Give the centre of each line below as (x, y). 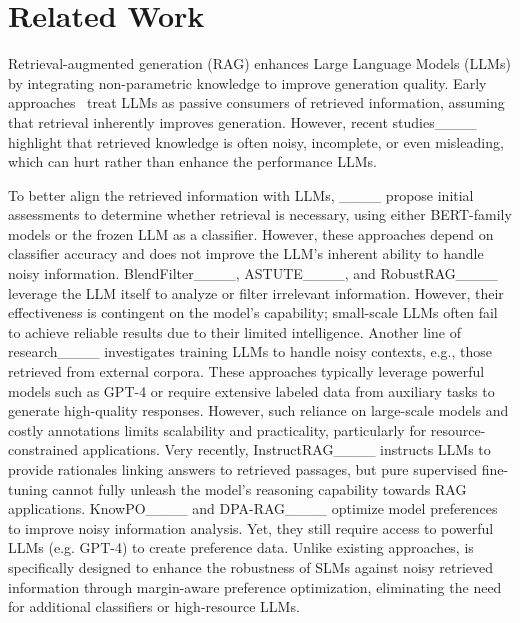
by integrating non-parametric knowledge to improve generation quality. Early (247, 82)
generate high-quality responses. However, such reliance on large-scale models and (258, 410)
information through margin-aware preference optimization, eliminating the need (255, 586)
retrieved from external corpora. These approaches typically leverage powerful (246, 371)
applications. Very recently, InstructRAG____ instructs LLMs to (286, 449)
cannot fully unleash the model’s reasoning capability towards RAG (259, 488)
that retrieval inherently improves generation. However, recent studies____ (242, 121)
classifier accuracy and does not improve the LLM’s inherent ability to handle (246, 253)
